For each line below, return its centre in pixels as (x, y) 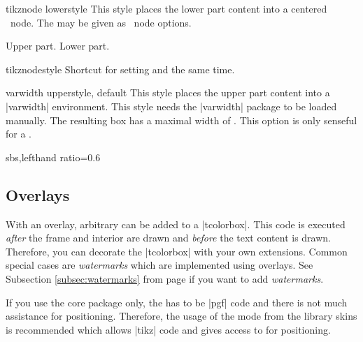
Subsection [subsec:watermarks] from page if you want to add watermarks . (165, 278)
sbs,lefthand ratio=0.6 (53, 157)
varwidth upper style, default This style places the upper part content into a (168, 92)
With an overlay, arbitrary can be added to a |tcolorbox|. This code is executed (176, 224)
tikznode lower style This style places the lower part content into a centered (166, 8)
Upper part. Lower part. (58, 46)
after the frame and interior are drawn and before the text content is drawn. (168, 238)
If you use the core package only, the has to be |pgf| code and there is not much (177, 302)
